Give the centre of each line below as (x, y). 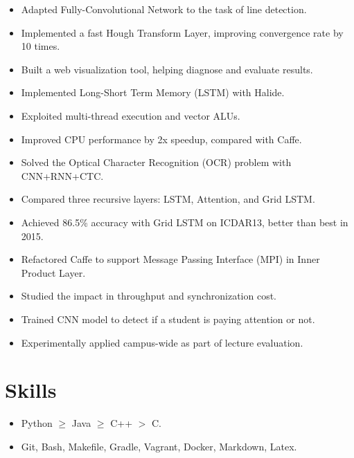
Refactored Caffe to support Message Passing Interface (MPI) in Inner (170, 259)
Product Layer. (53, 272)
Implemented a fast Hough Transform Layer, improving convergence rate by (182, 32)
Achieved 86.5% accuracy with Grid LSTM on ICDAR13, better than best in (185, 222)
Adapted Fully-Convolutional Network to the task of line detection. (164, 9)
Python (37, 423)
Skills (31, 390)
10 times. (41, 46)
